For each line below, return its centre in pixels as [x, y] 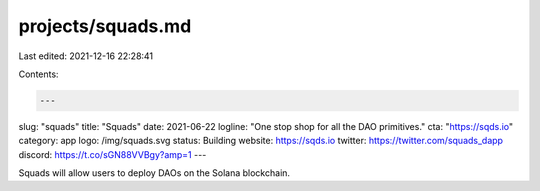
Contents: [38, 74]
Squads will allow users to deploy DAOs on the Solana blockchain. [154, 173]
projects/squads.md [105, 26]
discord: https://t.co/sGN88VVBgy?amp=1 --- [112, 154]
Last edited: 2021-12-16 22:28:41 [86, 56]
